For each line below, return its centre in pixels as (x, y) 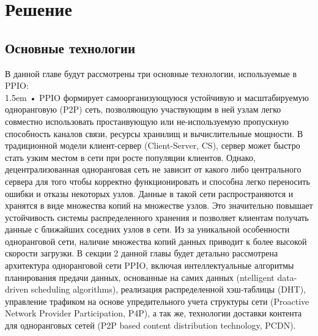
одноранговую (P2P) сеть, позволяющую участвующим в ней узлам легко (143, 109)
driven (17, 289)
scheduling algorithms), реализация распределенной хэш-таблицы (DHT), (168, 289)
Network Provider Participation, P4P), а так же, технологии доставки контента (153, 313)
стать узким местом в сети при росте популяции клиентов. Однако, (130, 157)
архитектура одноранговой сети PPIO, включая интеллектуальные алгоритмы (150, 265)
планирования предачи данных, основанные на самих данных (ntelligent (140, 277)
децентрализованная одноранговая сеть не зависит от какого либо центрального (153, 169)
